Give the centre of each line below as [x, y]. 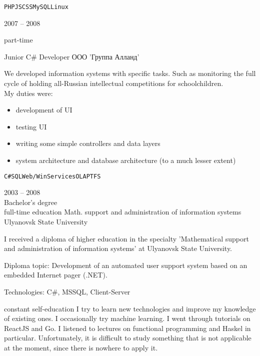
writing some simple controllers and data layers [88, 143]
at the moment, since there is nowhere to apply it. [81, 347]
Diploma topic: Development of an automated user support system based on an [126, 265]
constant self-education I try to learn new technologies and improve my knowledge [130, 308]
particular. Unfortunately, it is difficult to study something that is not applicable [128, 338]
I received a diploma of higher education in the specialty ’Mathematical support [126, 238]
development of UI [44, 110]
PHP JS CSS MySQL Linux [36, 7]
